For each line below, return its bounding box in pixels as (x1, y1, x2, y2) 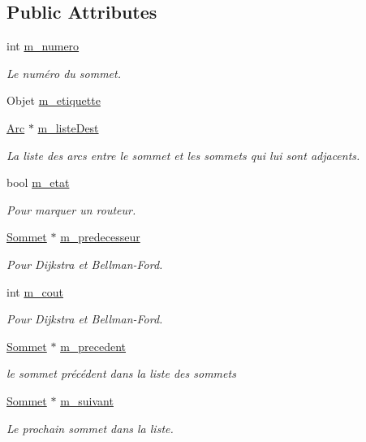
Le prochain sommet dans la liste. (6, 419, 174, 436)
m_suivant (60, 392, 114, 409)
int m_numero (6, 37, 80, 54)
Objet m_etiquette (6, 92, 101, 109)
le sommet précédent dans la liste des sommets (6, 365, 236, 382)
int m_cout (6, 283, 64, 300)
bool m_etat (6, 174, 70, 191)
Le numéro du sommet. (6, 64, 122, 81)
